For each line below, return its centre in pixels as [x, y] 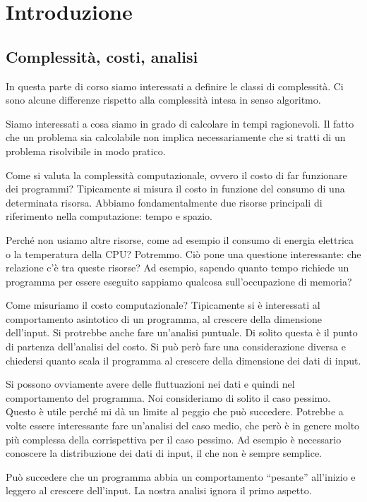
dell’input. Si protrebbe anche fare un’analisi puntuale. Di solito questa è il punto [182, 332]
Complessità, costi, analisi [102, 56]
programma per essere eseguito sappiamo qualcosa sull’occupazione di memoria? [179, 281]
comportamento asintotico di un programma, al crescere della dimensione [164, 318]
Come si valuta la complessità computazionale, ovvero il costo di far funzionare [176, 175]
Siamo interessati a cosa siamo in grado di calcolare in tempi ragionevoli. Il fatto [180, 123]
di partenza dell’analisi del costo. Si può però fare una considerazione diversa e [176, 347]
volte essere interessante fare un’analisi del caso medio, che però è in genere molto [183, 426]
